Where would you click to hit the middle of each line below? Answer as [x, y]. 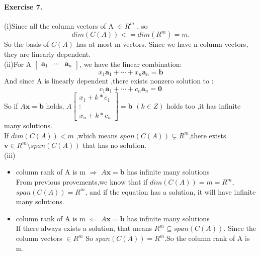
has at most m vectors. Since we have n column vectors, [162, 44]
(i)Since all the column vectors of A [59, 25]
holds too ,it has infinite [204, 105]
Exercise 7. [23, 6]
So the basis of [27, 44]
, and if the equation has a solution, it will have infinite [170, 191]
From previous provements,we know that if [82, 182]
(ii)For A [18, 64]
